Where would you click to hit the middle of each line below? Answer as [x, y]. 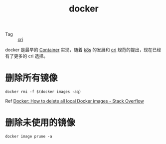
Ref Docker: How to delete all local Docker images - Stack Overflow [75, 101]
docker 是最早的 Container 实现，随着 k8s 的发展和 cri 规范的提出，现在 [79, 50]
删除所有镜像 [32, 78]
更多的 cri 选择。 [31, 56]
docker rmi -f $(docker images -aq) [43, 92]
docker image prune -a [29, 136]
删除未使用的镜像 [40, 123]
